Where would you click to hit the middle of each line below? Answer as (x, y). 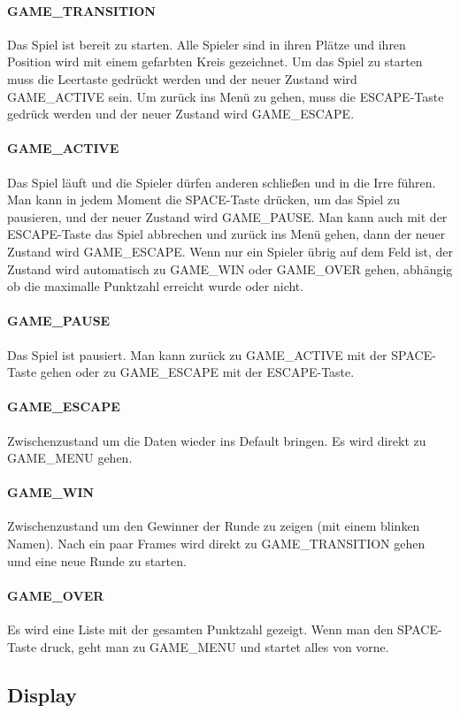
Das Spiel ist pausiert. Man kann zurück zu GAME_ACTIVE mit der (197, 354)
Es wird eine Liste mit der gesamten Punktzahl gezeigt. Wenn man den (200, 629)
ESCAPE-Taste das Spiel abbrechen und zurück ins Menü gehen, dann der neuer (226, 234)
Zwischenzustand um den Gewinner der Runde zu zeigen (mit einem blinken (214, 526)
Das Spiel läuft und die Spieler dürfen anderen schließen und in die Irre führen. (222, 182)
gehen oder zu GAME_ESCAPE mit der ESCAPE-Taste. (197, 372)
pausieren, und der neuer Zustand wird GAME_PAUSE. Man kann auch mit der (227, 216)
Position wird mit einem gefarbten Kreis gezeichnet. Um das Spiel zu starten (215, 61)
